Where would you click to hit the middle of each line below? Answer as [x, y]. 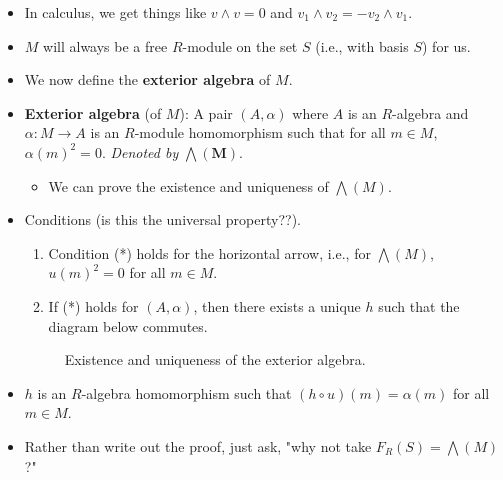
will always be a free [105, 45]
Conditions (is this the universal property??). [162, 219]
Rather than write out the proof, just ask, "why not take [198, 445]
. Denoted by [140, 151]
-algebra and [430, 112]
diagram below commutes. [128, 325]
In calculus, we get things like [115, 12]
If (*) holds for [93, 305]
